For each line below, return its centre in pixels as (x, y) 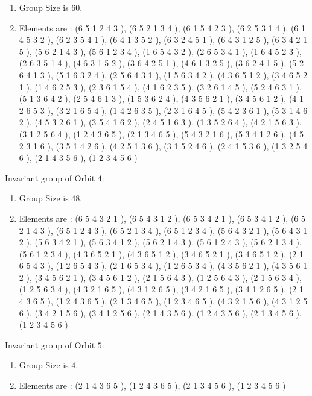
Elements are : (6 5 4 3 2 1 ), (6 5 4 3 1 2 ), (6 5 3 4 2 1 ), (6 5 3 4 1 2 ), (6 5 (162, 218)
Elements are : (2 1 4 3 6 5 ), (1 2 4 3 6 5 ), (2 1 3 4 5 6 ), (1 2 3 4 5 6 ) (152, 385)
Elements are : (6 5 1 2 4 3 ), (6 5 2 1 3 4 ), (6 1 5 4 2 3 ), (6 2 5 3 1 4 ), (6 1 (162, 27)
